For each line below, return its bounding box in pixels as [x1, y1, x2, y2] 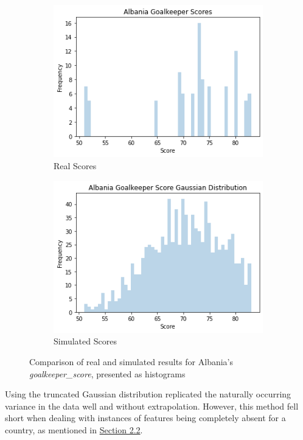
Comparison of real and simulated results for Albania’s [29, 355, 234, 368]
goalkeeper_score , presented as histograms [29, 367, 186, 380]
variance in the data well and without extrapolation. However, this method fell [5, 399, 299, 412]
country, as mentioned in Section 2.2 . [5, 424, 143, 436]
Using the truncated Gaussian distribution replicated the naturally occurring [5, 388, 291, 400]
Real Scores [54, 159, 97, 172]
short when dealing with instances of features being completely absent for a [5, 411, 286, 424]
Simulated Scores [54, 335, 117, 347]
